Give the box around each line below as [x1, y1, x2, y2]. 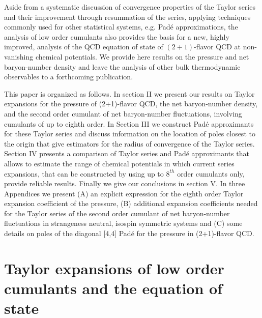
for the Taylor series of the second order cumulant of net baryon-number [4, 208, 230, 218]
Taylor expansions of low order [4, 257, 224, 278]
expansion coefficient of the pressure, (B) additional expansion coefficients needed [4, 198, 258, 209]
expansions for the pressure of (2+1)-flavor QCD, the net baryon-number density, [4, 98, 258, 109]
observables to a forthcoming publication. [4, 71, 133, 82]
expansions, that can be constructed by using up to [4, 168, 164, 179]
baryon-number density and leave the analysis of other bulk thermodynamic [4, 61, 241, 72]
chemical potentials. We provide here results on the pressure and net [35, 51, 249, 62]
